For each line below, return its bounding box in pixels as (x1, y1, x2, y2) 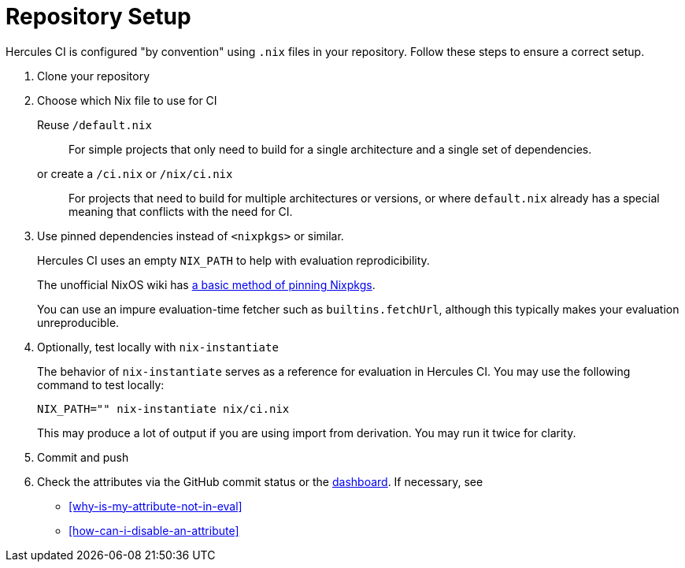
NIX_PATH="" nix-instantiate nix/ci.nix (37, 402, 290, 415)
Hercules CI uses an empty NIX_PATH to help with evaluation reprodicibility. (37, 253, 430, 267)
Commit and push (37, 450, 129, 464)
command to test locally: (37, 377, 165, 392)
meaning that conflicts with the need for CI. (68, 204, 293, 218)
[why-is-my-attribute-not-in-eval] (68, 499, 243, 513)
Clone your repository (37, 69, 150, 83)
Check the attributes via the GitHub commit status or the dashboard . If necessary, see (37, 474, 483, 488)
